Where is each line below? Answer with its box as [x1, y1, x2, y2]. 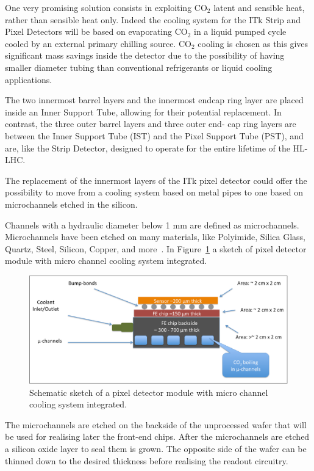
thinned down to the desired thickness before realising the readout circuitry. [5, 454, 288, 467]
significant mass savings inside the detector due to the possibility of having [5, 49, 285, 62]
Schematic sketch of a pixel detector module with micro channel [29, 385, 268, 398]
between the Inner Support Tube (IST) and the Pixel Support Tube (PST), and [5, 129, 304, 142]
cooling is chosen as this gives [198, 37, 309, 49]
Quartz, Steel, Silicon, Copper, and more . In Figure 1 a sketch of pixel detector [5, 242, 307, 255]
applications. [5, 73, 52, 86]
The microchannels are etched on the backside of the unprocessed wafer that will [5, 418, 307, 431]
